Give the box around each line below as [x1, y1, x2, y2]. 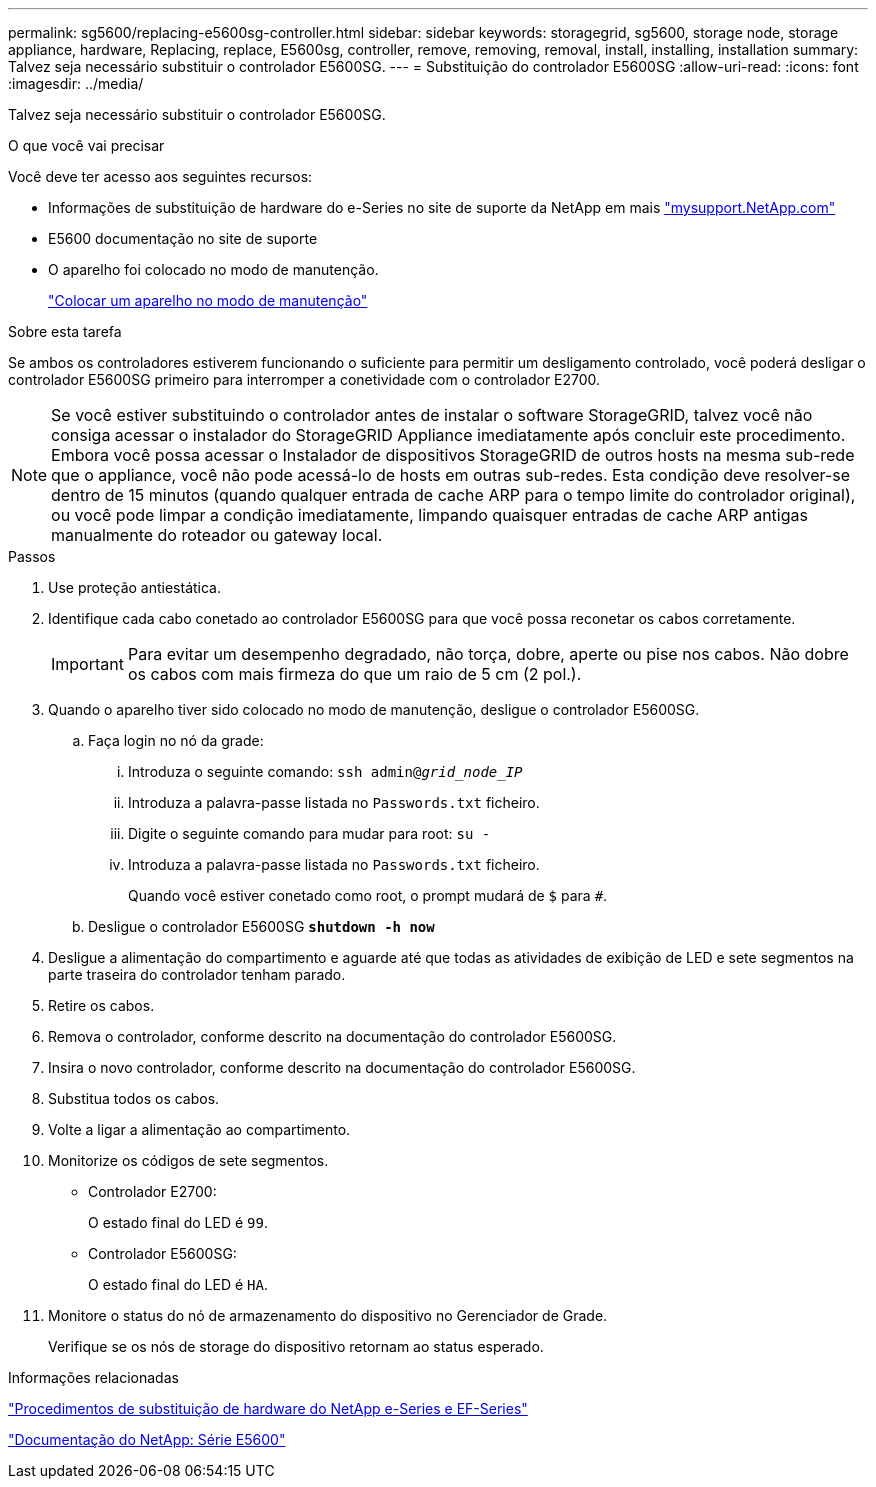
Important [51, 654, 124, 674]
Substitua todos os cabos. [48, 1090, 220, 1107]
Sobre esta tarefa [8, 323, 122, 340]
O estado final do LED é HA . [88, 1276, 268, 1293]
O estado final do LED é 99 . [88, 1214, 268, 1231]
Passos [8, 548, 56, 565]
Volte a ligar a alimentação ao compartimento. [48, 1121, 351, 1138]
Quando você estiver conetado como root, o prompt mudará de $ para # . [128, 887, 608, 904]
